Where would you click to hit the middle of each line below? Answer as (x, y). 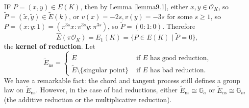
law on (14, 90)
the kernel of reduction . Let (50, 46)
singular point (104, 70)
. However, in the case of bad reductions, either (107, 90)
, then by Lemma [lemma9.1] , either (134, 6)
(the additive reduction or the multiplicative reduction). (88, 99)
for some (180, 16)
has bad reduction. (178, 70)
